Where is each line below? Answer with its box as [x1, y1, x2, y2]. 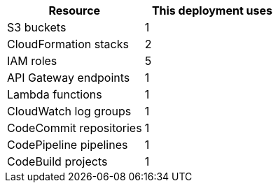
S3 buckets [7, 20, 67, 34]
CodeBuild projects [7, 154, 108, 168]
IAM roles [7, 54, 57, 68]
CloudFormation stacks [7, 37, 129, 51]
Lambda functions [7, 87, 102, 101]
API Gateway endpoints [7, 71, 130, 85]
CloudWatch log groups [7, 104, 132, 118]
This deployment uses [151, 3, 272, 17]
